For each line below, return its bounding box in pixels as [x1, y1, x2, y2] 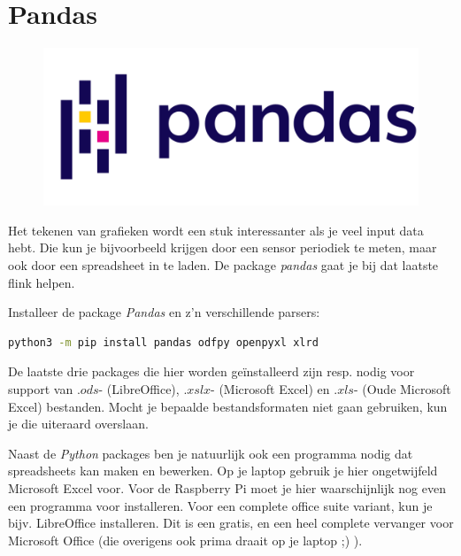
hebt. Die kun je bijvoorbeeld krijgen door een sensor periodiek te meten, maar [8, 238, 437, 257]
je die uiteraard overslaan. [8, 414, 149, 433]
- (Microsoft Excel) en [211, 379, 330, 398]
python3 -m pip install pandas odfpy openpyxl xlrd [8, 336, 319, 349]
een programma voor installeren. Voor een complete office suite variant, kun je [8, 496, 433, 514]
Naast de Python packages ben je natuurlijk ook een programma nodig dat [8, 444, 413, 462]
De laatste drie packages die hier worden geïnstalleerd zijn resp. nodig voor [8, 362, 415, 381]
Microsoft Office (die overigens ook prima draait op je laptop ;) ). [8, 530, 363, 549]
